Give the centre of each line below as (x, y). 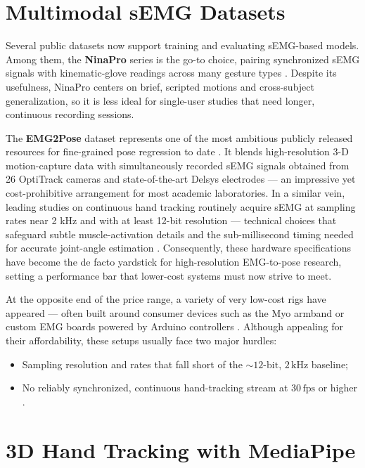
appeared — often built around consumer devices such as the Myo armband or (175, 312)
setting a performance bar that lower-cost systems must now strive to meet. (169, 275)
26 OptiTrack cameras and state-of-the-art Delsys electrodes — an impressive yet (181, 179)
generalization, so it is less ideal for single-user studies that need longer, (160, 100)
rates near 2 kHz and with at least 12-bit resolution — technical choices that (171, 220)
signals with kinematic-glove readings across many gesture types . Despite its (171, 73)
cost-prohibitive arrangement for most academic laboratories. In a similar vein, (175, 193)
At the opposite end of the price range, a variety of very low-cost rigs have (166, 299)
